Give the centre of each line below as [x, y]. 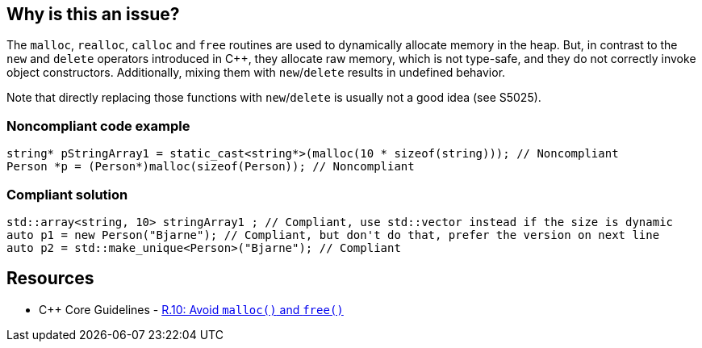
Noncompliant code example [98, 126]
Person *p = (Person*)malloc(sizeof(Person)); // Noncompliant [211, 167]
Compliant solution [67, 194]
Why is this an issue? [93, 14]
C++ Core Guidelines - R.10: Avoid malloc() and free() [191, 309]
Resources [50, 279]
